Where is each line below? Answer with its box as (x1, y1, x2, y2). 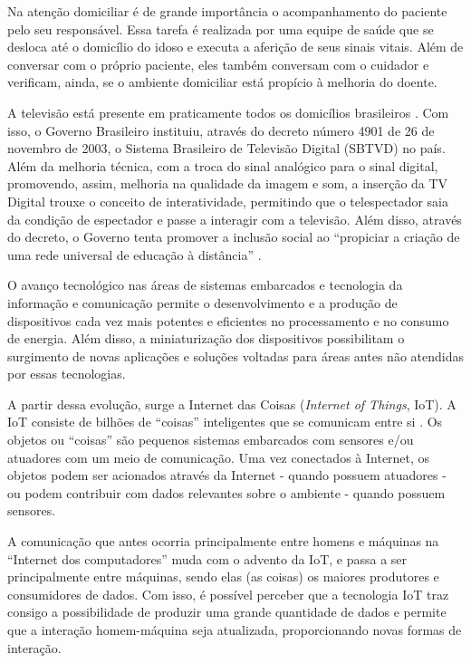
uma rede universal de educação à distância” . (7, 245, 262, 264)
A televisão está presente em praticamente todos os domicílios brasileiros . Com (7, 102, 449, 121)
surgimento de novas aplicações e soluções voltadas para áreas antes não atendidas (7, 346, 464, 365)
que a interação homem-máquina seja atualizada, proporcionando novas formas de (7, 620, 462, 639)
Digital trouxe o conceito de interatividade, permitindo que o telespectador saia (7, 191, 449, 210)
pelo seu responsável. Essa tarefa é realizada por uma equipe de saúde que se (7, 19, 434, 38)
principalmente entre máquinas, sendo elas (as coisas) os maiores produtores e (7, 567, 439, 586)
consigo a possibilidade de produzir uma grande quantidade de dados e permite (7, 602, 447, 621)
